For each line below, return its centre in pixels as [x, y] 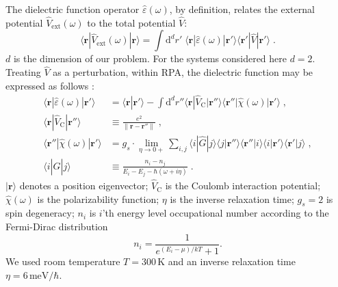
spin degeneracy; [40, 213]
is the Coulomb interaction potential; [243, 186]
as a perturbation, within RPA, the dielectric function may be [183, 72]
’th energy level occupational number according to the [216, 213]
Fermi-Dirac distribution [57, 227]
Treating [23, 72]
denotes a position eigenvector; [84, 186]
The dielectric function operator [73, 9]
